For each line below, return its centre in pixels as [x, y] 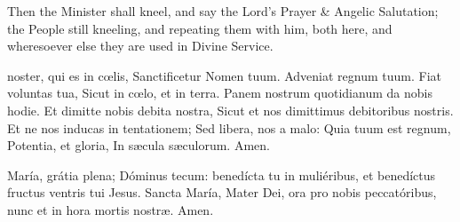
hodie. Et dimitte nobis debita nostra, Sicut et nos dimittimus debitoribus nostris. [230, 110]
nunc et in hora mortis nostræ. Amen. [111, 209]
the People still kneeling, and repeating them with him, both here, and [200, 28]
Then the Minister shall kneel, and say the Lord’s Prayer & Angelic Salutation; [223, 11]
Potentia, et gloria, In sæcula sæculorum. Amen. [139, 145]
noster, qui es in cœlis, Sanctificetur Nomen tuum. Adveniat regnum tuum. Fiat [225, 75]
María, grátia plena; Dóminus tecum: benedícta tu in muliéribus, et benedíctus [222, 174]
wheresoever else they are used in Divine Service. [140, 46]
